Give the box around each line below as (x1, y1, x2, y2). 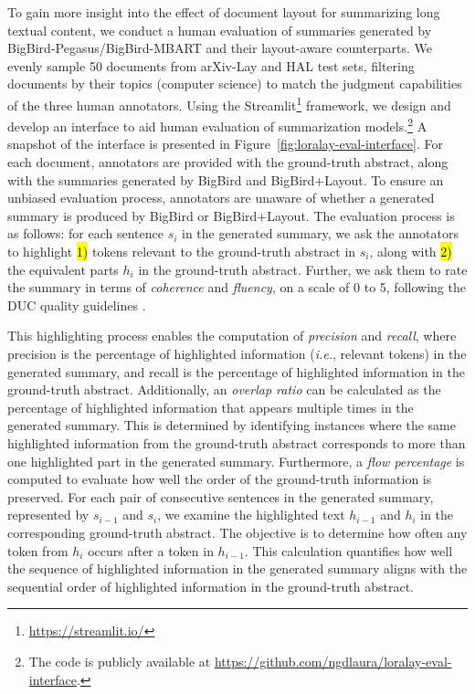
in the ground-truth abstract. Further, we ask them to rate (138, 259, 468, 279)
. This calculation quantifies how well (244, 541, 453, 560)
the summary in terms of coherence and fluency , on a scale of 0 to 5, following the (7, 278, 466, 297)
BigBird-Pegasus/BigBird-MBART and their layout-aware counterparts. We (7, 38, 432, 58)
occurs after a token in (88, 541, 214, 560)
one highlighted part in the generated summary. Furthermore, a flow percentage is (7, 451, 465, 470)
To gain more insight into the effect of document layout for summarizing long (7, 3, 440, 21)
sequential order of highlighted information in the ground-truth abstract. (7, 576, 414, 595)
